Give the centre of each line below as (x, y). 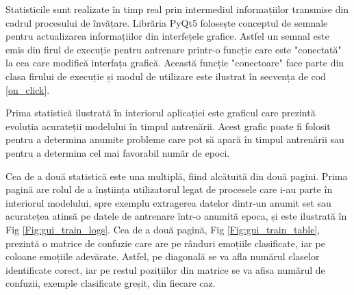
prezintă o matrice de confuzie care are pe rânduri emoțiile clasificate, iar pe (165, 243)
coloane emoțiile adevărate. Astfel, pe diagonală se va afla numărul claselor (163, 256)
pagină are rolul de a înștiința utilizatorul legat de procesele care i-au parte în (169, 189)
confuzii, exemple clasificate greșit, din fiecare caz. (111, 283)
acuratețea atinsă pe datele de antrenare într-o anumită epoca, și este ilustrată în (176, 216)
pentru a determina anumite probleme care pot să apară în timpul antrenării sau (175, 139)
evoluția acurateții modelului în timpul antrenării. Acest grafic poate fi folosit (168, 126)
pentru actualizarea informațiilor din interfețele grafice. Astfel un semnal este (167, 36)
